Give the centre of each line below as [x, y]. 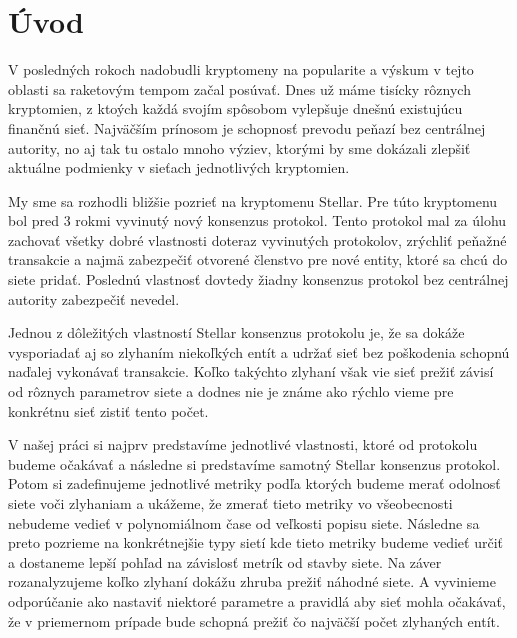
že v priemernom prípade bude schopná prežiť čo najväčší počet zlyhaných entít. [254, 620]
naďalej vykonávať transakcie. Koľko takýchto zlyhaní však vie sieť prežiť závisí [251, 371]
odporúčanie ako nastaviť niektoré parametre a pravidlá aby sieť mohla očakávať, [257, 600]
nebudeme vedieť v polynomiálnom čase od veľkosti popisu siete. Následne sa [244, 522]
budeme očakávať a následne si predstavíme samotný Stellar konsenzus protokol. [254, 463]
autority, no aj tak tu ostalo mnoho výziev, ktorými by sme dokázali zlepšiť [239, 147]
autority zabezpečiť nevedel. [94, 298]
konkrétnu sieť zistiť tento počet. [108, 410]
